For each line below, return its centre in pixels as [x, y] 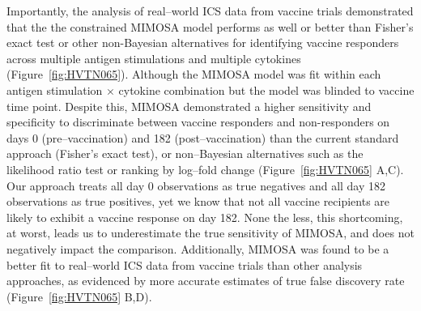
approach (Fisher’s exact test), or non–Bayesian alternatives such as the [185, 153]
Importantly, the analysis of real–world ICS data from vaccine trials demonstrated [210, 11]
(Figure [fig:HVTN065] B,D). [79, 296]
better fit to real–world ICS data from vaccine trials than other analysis [185, 264]
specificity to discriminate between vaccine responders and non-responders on [198, 122]
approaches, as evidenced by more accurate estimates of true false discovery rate [206, 281]
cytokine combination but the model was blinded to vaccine [266, 89]
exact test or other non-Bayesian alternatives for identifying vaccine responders [203, 43]
